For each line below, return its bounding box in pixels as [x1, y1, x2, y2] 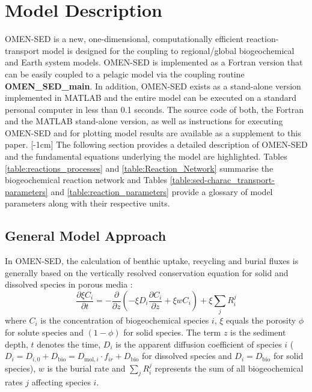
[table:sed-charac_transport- [170, 173, 275, 186]
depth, [5, 337, 28, 350]
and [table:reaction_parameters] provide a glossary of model [50, 185, 273, 198]
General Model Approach [5, 226, 167, 245]
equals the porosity [226, 314, 296, 327]
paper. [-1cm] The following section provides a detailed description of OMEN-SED [5, 138, 308, 151]
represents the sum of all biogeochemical [154, 361, 304, 374]
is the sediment [230, 325, 286, 338]
